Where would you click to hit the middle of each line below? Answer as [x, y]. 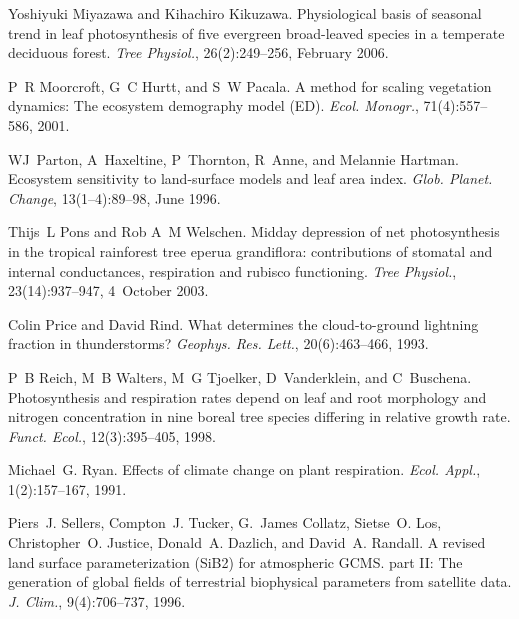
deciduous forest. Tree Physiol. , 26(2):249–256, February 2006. [198, 52]
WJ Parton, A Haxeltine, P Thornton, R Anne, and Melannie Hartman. [233, 158]
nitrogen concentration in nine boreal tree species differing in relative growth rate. [259, 416]
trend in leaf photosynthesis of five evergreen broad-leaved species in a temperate [256, 32]
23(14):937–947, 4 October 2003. [108, 290]
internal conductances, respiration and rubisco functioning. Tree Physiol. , [232, 270]
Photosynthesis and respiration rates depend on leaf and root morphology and [247, 396]
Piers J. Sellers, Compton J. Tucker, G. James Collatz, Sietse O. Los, [225, 522]
